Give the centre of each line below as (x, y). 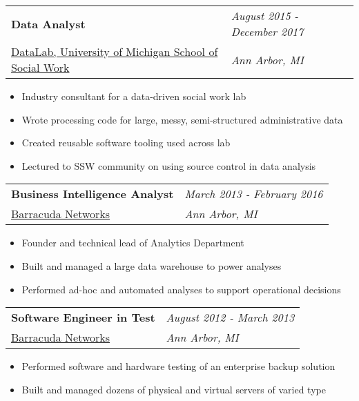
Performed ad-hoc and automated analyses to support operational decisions (181, 289)
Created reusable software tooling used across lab (126, 143)
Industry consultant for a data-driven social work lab (134, 96)
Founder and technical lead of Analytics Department (133, 243)
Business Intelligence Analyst (93, 194)
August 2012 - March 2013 (230, 317)
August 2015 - (265, 16)
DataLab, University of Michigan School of (115, 51)
